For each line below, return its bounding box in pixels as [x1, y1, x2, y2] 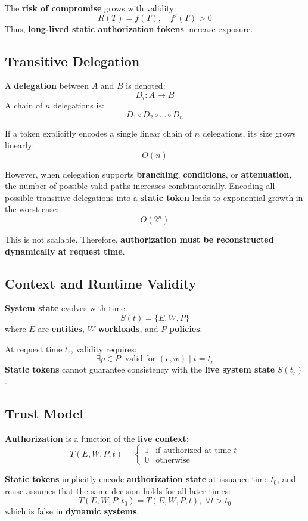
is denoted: [126, 79, 166, 92]
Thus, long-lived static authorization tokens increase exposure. [5, 22, 253, 35]
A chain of [5, 99, 43, 111]
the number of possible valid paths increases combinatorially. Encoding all [5, 179, 275, 192]
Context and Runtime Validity [5, 274, 197, 292]
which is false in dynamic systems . [5, 505, 139, 517]
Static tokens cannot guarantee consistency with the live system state [5, 363, 275, 376]
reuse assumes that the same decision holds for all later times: [5, 484, 231, 497]
